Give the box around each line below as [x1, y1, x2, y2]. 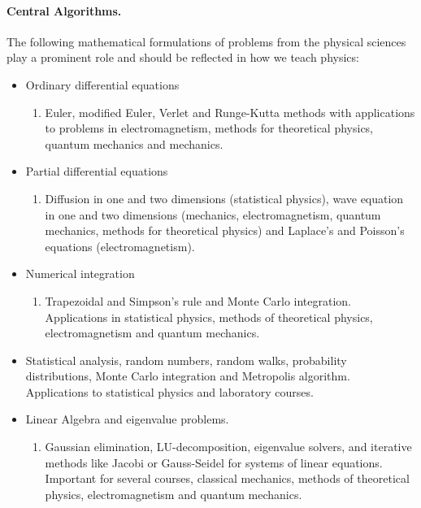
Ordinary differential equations [25, 76, 180, 93]
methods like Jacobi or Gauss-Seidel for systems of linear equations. [45, 454, 383, 471]
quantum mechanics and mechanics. [45, 135, 224, 152]
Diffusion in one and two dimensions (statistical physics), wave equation [45, 189, 404, 206]
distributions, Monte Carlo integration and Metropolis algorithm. [25, 367, 350, 384]
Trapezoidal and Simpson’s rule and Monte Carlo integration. [45, 292, 352, 309]
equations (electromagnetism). [45, 237, 195, 254]
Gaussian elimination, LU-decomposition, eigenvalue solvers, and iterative [45, 438, 412, 455]
